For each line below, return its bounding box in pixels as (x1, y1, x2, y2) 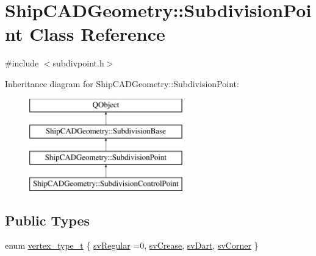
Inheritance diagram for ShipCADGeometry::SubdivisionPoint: (5, 77, 239, 90)
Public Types (5, 210, 90, 229)
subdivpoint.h (52, 57, 104, 69)
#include (5, 57, 39, 69)
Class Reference (29, 21, 165, 46)
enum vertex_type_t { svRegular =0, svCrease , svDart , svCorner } (5, 239, 259, 252)
